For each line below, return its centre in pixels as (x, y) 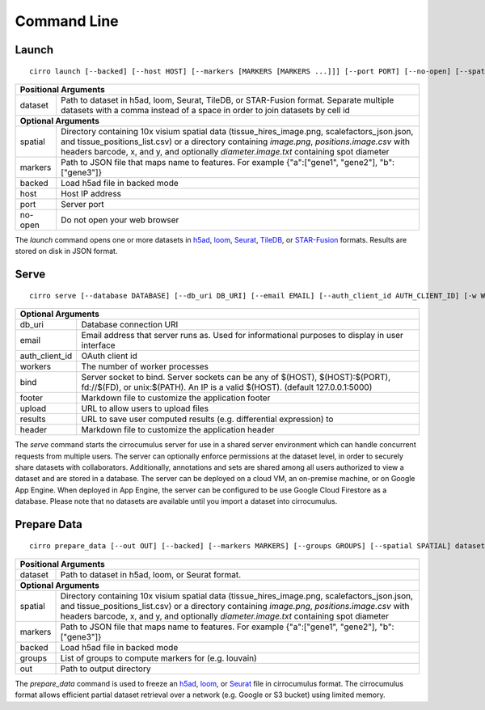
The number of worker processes (145, 366)
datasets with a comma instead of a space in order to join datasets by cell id (206, 110)
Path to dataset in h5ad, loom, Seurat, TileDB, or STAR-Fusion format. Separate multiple (228, 99)
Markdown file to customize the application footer (176, 398)
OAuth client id (109, 356)
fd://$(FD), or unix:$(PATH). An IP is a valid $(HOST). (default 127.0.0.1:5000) (227, 387)
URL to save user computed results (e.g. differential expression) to (207, 419)
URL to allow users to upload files (145, 408)
